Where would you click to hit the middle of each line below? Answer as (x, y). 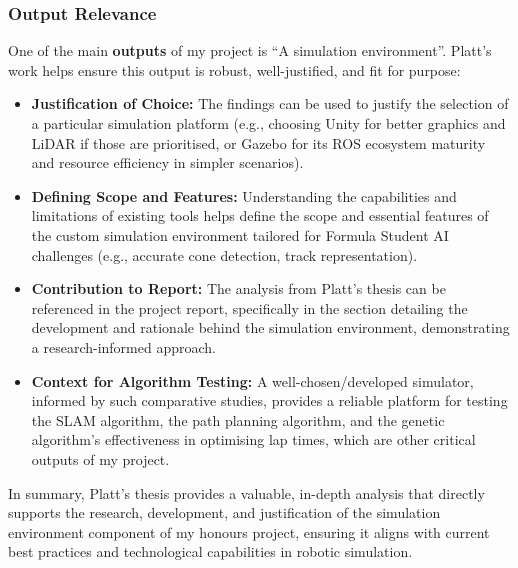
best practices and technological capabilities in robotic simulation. (210, 551)
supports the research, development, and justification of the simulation (224, 512)
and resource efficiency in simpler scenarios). (167, 162)
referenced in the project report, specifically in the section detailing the (249, 307)
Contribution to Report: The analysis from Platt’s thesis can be (238, 288)
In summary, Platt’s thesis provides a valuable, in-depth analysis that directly (246, 492)
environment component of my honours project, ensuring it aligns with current (249, 531)
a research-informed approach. (123, 346)
